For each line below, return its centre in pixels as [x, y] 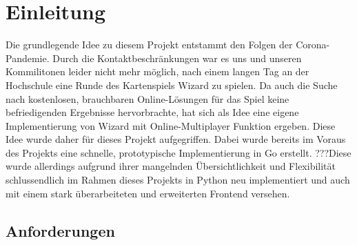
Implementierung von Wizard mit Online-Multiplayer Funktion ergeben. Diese [171, 125]
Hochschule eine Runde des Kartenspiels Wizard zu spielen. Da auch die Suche [172, 85]
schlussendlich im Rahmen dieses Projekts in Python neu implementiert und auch [178, 180]
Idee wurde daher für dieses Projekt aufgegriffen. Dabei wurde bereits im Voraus [176, 139]
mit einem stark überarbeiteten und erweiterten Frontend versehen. [148, 193]
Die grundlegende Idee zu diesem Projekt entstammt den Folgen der [149, 45]
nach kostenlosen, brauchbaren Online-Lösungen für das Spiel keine [147, 98]
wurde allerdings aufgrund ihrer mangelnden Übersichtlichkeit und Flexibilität [171, 166]
